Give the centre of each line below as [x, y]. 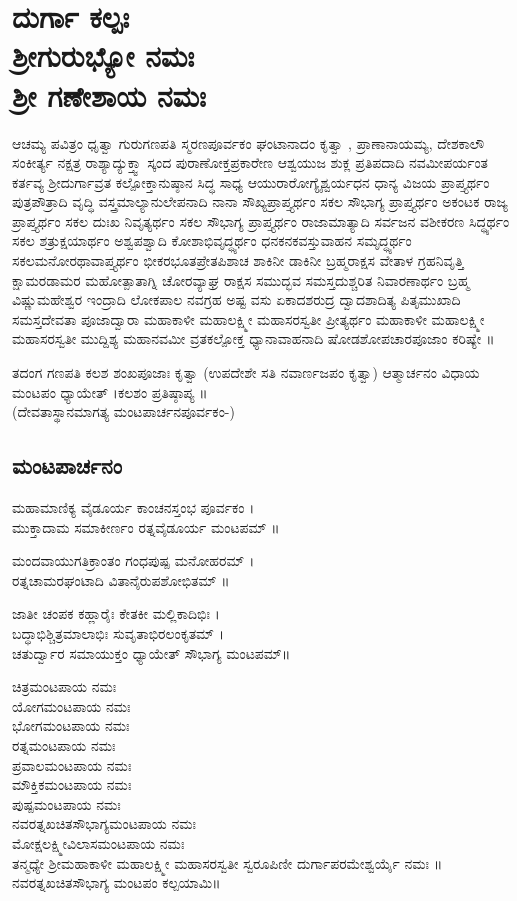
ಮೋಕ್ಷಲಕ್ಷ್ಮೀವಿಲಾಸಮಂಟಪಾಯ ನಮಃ [98, 842]
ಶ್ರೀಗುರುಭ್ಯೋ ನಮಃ [103, 55]
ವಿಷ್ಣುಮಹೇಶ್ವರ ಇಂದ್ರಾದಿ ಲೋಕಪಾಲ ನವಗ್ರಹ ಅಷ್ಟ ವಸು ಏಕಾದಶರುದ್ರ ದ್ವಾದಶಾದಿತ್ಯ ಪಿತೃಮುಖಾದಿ [236, 299]
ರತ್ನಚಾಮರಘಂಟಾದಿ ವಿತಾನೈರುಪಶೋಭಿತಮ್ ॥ [121, 579]
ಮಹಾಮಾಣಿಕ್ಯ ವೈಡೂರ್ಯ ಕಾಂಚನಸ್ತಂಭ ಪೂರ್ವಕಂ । [133, 507]
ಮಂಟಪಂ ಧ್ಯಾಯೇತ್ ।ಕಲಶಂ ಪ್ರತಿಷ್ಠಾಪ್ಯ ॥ [110, 391]
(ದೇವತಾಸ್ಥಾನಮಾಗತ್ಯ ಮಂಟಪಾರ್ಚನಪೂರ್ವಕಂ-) [123, 411]
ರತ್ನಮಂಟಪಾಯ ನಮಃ [64, 744]
